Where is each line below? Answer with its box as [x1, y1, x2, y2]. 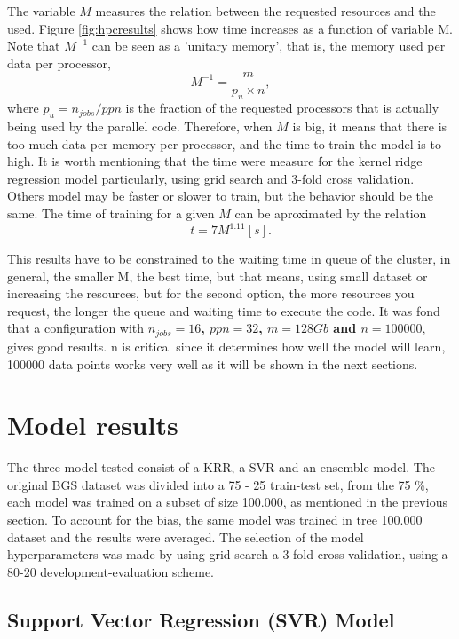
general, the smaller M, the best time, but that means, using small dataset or [7, 266, 428, 285]
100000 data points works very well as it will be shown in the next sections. [7, 354, 418, 373]
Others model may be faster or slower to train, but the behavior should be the [7, 186, 434, 205]
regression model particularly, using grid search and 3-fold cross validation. [7, 169, 415, 187]
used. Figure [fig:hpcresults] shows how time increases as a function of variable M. [7, 19, 453, 37]
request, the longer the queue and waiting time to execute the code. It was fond [7, 301, 440, 319]
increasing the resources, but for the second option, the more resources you [7, 284, 415, 303]
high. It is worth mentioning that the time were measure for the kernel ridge [7, 152, 423, 170]
